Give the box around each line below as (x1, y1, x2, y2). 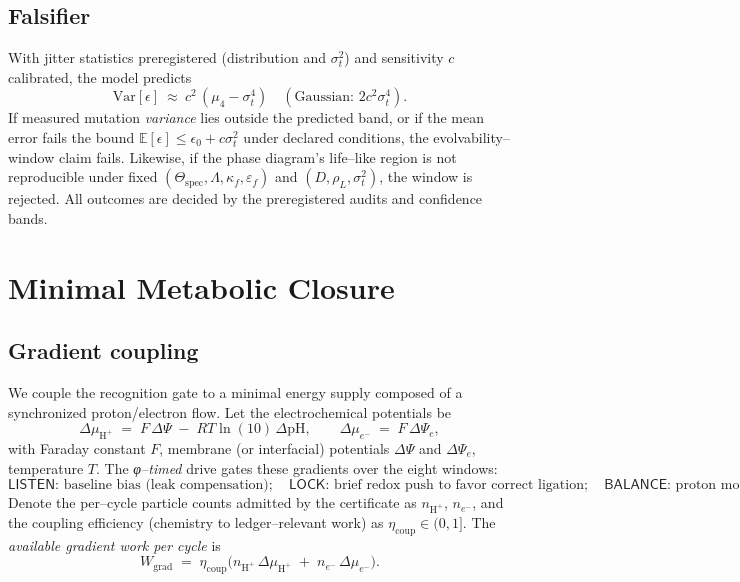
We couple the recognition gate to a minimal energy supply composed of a (8, 381, 463, 402)
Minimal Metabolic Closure (8, 266, 395, 307)
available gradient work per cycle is (8, 534, 221, 555)
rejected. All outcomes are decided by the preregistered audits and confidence (8, 188, 483, 209)
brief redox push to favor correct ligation (334, 478, 584, 493)
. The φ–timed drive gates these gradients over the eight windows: (96, 457, 498, 478)
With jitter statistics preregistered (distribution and (8, 47, 326, 68)
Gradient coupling (8, 335, 199, 366)
